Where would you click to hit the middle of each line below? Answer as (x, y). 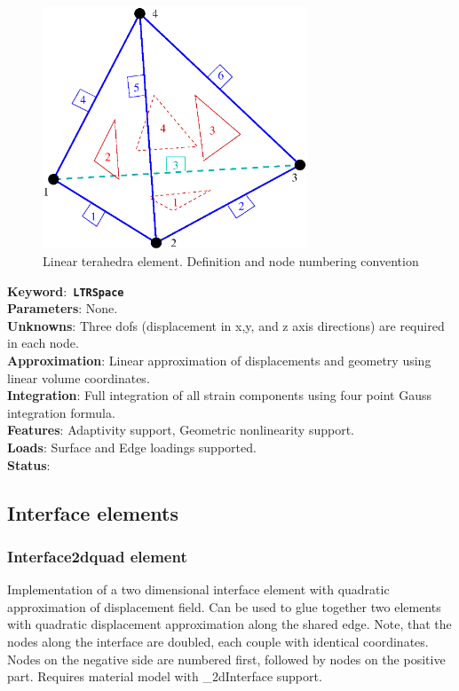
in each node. (43, 343)
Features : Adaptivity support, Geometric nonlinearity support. (181, 430)
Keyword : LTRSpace (66, 291)
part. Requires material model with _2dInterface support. (165, 676)
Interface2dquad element (97, 556)
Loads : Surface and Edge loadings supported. (132, 448)
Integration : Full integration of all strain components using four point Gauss (219, 395)
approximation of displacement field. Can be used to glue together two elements (224, 606)
